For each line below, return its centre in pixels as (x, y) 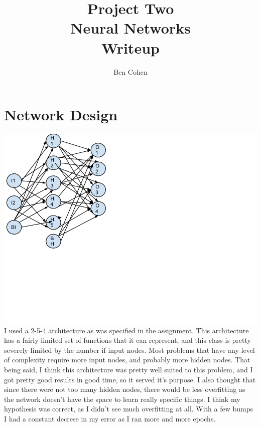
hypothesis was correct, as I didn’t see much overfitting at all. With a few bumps (128, 409)
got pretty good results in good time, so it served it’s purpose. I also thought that (130, 379)
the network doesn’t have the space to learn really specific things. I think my (122, 399)
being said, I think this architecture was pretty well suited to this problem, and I (128, 369)
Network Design (61, 115)
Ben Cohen (130, 71)
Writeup (130, 47)
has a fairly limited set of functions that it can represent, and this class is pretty (127, 340)
